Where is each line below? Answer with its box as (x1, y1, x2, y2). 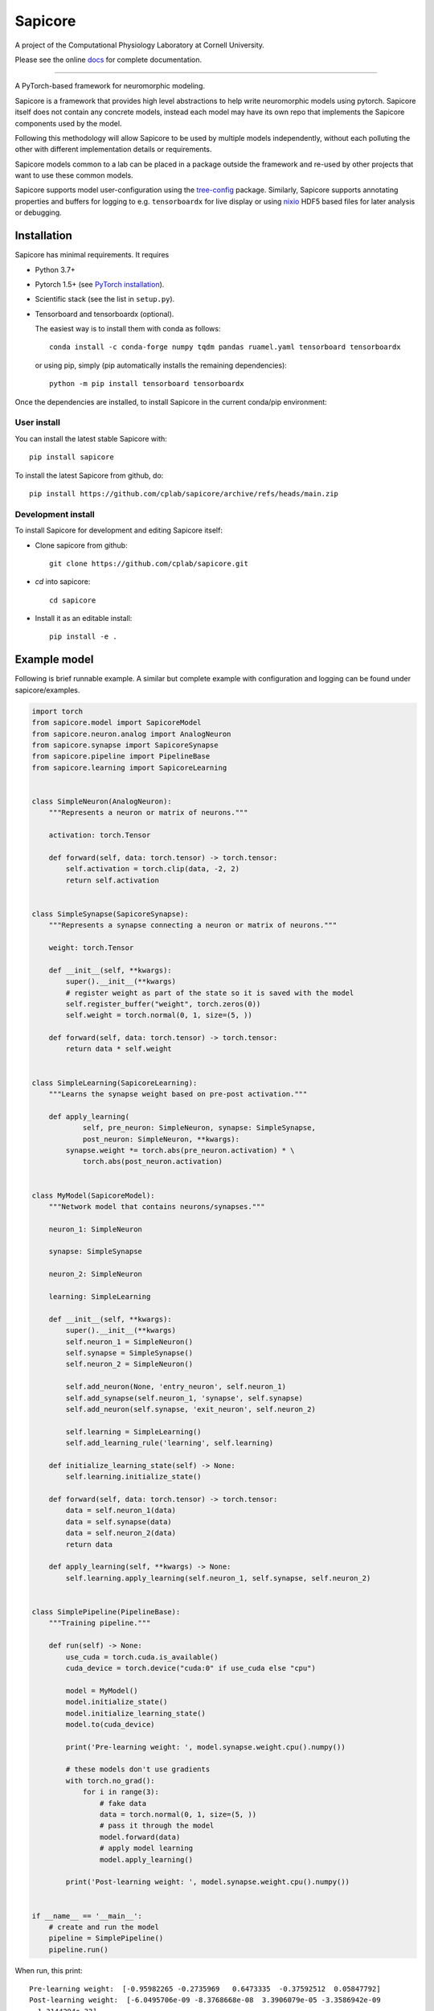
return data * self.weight (65, 1044, 172, 1054)
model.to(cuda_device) (65, 1720, 156, 1729)
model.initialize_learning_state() (65, 1709, 207, 1717)
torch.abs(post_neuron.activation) (82, 1157, 223, 1166)
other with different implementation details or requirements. (14, 145, 212, 154)
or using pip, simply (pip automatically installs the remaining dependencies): (35, 360, 287, 370)
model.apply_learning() (99, 1855, 193, 1864)
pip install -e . (49, 632, 117, 641)
